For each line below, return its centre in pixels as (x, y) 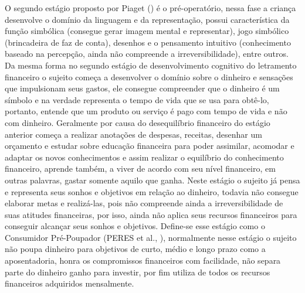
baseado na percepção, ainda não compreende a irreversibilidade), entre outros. (147, 54)
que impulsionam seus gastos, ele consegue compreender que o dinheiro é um (142, 88)
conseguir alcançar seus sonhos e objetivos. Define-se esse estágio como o (135, 226)
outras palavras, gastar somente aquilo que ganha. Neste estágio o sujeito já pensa (152, 180)
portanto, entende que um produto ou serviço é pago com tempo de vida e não (146, 111)
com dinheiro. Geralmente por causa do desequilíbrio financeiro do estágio (138, 122)
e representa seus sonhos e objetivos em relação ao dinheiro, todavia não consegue (152, 191)
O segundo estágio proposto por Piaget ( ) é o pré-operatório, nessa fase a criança (150, 8)
